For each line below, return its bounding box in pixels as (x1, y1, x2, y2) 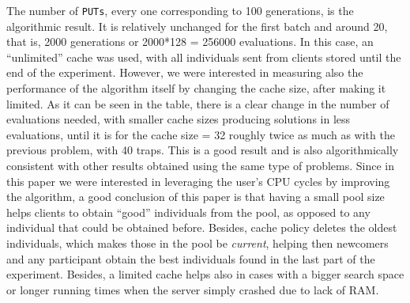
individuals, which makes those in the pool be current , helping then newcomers (6, 234, 389, 251)
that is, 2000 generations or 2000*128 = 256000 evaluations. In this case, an (6, 33, 374, 50)
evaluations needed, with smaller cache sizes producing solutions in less (6, 111, 351, 127)
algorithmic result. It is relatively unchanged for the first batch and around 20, (6, 17, 388, 34)
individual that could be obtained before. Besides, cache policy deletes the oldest (6, 219, 397, 236)
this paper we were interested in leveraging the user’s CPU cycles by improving (6, 172, 390, 189)
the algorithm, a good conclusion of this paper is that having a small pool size (6, 188, 385, 205)
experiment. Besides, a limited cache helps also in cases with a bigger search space (6, 266, 404, 282)
